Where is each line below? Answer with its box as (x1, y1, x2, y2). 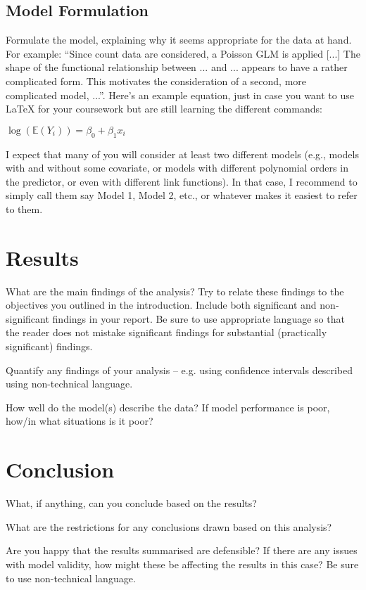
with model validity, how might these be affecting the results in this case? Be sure (6, 556, 359, 571)
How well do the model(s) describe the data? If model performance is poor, (6, 399, 330, 414)
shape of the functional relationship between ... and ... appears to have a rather (6, 60, 348, 75)
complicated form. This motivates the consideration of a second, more (6, 73, 306, 88)
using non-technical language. (6, 376, 133, 391)
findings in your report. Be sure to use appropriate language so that (52, 311, 345, 326)
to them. (6, 201, 43, 216)
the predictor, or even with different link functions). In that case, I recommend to (6, 174, 358, 188)
